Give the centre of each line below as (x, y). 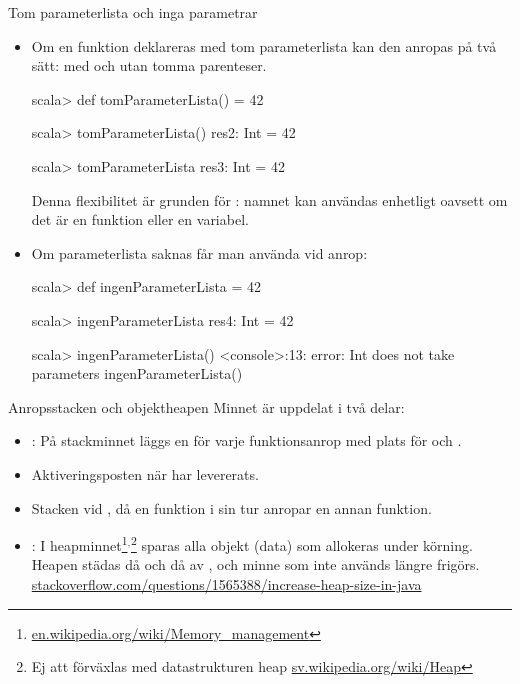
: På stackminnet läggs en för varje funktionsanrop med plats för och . (246, 440)
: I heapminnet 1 (79, 543)
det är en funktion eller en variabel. (140, 219)
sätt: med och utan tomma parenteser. (149, 65)
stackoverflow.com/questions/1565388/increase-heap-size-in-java (226, 583)
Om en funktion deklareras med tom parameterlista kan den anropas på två (264, 45)
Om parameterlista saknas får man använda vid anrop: (199, 252)
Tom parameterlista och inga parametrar (133, 12)
